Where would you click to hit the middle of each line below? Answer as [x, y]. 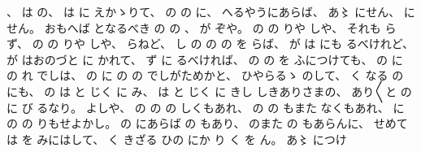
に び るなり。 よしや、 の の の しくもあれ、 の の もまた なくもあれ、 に [206, 107]
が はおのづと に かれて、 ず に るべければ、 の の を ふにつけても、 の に [205, 59]
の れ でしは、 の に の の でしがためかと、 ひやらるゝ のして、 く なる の [205, 75]
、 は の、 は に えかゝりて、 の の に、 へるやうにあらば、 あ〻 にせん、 [204, 11]
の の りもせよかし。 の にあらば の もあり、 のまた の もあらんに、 [188, 123]
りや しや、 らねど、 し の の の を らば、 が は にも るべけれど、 [238, 43]
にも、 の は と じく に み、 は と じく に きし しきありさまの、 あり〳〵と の [209, 91]
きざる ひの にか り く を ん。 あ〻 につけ [235, 139]
